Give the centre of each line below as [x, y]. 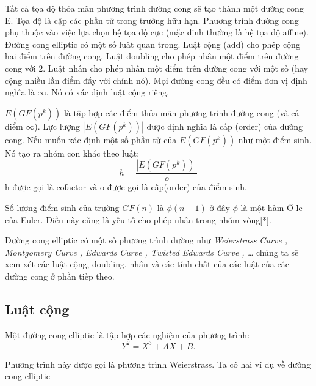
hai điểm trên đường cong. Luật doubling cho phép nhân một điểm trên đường [152, 56]
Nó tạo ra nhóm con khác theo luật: [72, 153]
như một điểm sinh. [275, 139]
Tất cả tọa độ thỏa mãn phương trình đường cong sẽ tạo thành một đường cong [154, 8]
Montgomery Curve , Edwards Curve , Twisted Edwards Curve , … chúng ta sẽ [152, 252]
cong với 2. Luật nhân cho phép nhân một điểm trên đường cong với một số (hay [156, 68]
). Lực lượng [57, 126]
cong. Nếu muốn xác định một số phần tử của [91, 139]
